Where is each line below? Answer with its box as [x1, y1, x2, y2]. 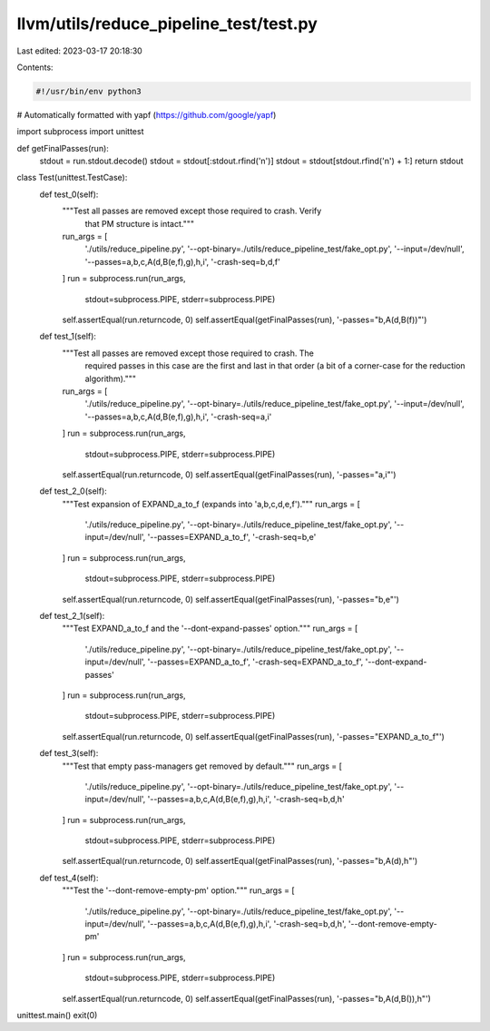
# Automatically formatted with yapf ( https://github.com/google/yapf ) [16, 109, 277, 120]
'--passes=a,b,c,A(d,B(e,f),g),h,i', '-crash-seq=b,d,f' [84, 256, 280, 267]
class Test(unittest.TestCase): [16, 172, 128, 183]
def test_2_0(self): [39, 486, 108, 496]
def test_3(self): [39, 748, 99, 759]
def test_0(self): [39, 189, 99, 200]
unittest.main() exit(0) [16, 1010, 98, 1020]
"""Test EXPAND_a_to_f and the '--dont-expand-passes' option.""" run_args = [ [62, 623, 358, 634]
